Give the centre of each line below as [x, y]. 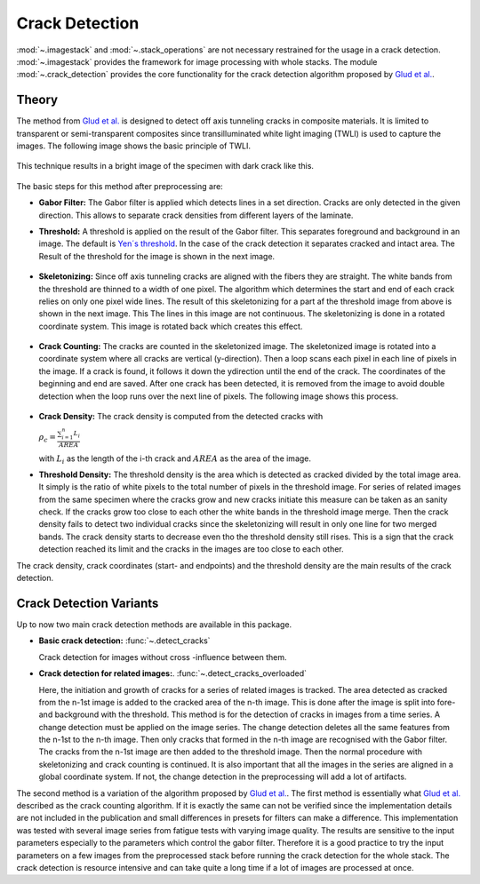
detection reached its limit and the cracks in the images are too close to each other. [191, 549]
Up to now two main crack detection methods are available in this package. [154, 624]
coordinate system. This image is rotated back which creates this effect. [171, 326]
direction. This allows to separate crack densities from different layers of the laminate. [196, 215]
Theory [37, 100]
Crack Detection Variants [88, 603]
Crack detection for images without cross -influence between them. [163, 657]
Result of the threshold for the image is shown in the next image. [157, 256]
